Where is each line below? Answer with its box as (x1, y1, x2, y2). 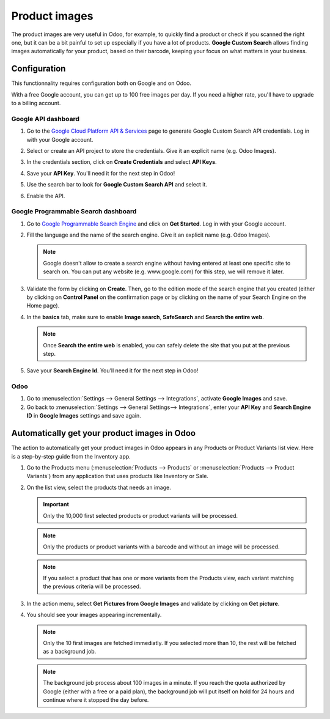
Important (43, 501, 70, 508)
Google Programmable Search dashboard (11, 207, 137, 216)
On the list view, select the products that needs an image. (26, 484, 171, 491)
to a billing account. (11, 100, 61, 107)
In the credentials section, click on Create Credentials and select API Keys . (26, 158, 217, 166)
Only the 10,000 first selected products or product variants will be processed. (43, 512, 238, 519)
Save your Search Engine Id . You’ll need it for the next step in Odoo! (26, 367, 199, 374)
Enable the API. (26, 192, 65, 199)
